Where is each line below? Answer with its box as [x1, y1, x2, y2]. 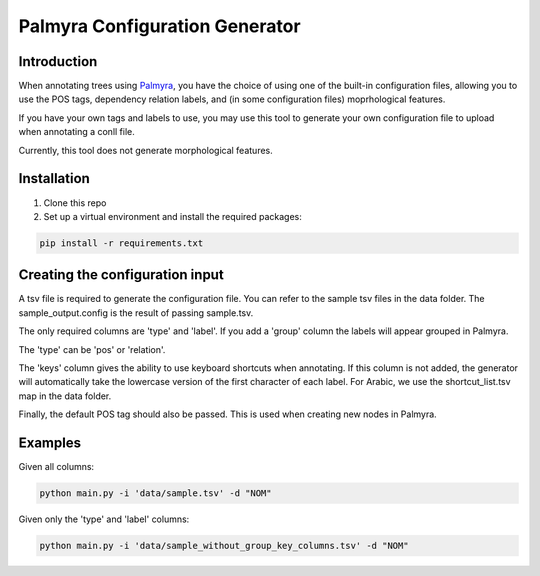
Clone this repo [43, 196, 107, 209]
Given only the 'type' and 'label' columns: [18, 513, 190, 525]
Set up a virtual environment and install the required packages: [43, 210, 302, 222]
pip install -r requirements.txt [39, 237, 204, 249]
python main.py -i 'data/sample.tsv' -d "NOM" [39, 488, 272, 499]
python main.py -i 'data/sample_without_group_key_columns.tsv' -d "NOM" [39, 540, 409, 551]
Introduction [18, 53, 98, 70]
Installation [18, 170, 90, 187]
